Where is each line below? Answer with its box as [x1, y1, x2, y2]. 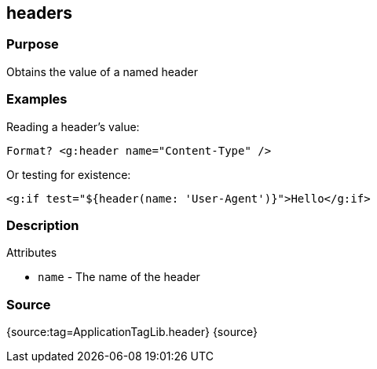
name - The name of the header [38, 270, 200, 284]
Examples [6, 91, 68, 108]
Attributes [6, 246, 57, 260]
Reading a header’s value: [6, 119, 140, 133]
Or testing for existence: [6, 167, 131, 181]
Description [6, 217, 79, 233]
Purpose [6, 36, 59, 53]
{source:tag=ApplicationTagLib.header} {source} [6, 325, 258, 339]
